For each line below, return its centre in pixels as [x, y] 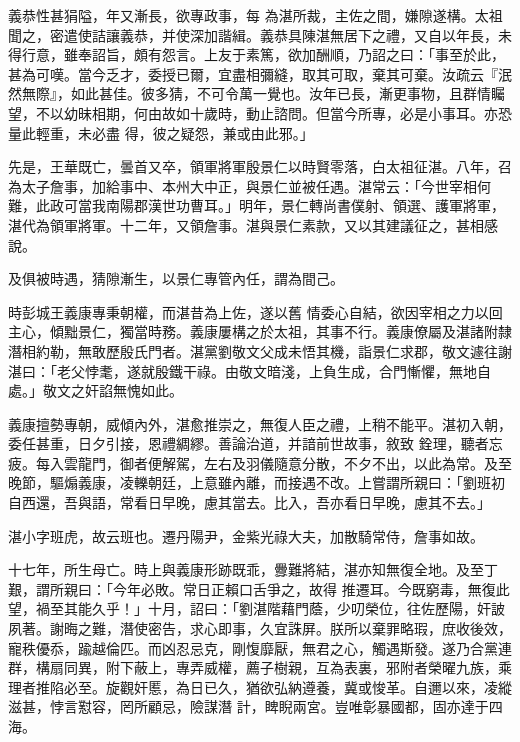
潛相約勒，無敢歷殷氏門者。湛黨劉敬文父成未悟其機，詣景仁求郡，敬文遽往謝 [260, 350]
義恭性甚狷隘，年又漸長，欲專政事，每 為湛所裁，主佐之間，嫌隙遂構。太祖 [255, 15]
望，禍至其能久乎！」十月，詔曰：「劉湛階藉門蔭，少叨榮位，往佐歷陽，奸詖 [256, 608]
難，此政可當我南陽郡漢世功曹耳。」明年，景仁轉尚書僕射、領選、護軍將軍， [256, 205]
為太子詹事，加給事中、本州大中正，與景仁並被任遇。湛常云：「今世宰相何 [249, 185]
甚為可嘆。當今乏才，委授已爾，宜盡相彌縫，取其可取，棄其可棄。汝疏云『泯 [260, 73]
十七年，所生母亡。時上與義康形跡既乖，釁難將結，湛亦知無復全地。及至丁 [253, 569]
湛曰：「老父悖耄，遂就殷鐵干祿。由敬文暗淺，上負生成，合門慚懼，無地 [242, 370]
